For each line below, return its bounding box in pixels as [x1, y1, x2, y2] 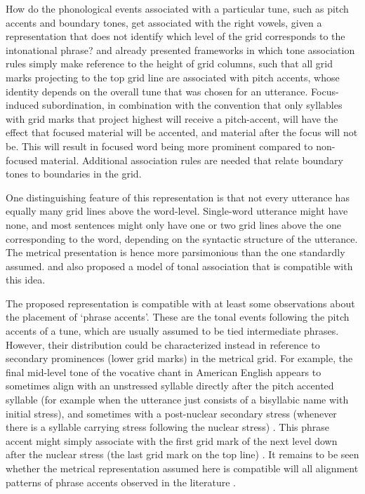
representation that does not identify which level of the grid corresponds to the [6, 29, 345, 44]
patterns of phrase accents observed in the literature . [6, 474, 236, 489]
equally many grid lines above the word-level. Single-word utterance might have [6, 203, 348, 218]
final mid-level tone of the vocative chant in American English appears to [6, 364, 321, 379]
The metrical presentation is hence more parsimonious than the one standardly [6, 245, 345, 260]
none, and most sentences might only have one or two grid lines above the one [6, 217, 341, 232]
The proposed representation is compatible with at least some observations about [6, 295, 355, 310]
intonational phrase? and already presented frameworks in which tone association [6, 42, 355, 57]
